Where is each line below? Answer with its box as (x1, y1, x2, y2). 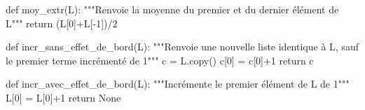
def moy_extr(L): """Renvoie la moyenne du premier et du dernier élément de (6, 2, 339, 16)
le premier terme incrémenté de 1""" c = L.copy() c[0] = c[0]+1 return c (6, 53, 314, 67)
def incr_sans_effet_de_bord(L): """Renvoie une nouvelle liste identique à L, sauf (6, 39, 359, 54)
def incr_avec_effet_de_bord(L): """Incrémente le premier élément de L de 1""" (6, 76, 350, 91)
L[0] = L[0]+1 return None (6, 90, 121, 104)
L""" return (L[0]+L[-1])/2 (6, 15, 118, 30)
